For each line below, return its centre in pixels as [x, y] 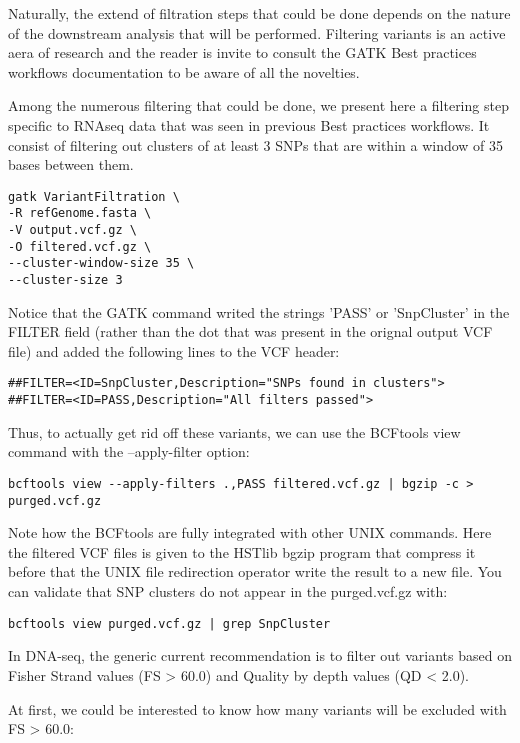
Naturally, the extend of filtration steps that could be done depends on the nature [259, 13]
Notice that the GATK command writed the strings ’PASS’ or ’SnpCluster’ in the [259, 311]
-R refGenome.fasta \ [80, 213]
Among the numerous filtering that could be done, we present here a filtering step [258, 105]
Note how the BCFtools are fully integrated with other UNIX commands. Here [250, 532]
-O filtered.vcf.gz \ [80, 246]
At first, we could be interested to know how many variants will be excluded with [257, 708]
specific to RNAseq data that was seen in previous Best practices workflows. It [249, 124]
